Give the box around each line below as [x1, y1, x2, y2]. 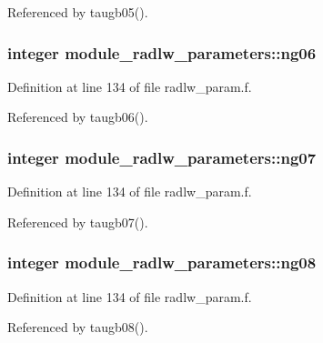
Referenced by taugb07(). [7, 212, 148, 231]
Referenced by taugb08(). [7, 318, 148, 337]
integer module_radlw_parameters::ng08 [7, 251, 317, 274]
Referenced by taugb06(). [7, 107, 148, 126]
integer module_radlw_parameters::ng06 [7, 41, 317, 64]
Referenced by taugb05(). [7, 3, 148, 21]
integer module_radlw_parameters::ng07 [7, 146, 317, 168]
